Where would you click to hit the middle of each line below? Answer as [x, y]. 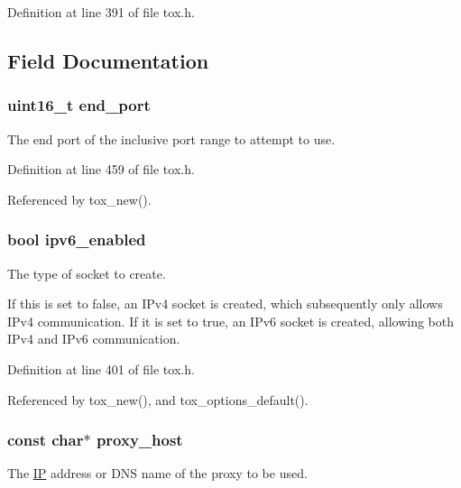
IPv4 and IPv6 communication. [94, 339]
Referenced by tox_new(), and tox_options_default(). [158, 399]
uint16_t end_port [79, 105]
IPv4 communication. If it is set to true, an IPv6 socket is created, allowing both [231, 321]
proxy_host [139, 440]
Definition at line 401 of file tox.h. [101, 368]
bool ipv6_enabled [77, 239]
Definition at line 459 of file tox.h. [101, 169]
